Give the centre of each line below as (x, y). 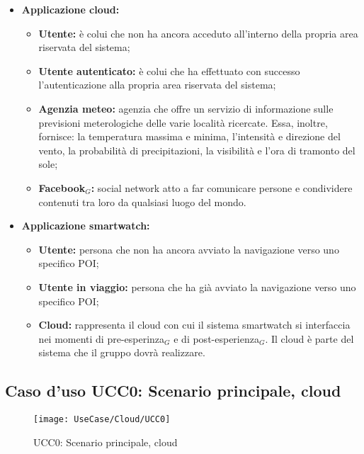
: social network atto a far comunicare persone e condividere (222, 187)
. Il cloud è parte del (309, 338)
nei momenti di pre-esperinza (102, 338)
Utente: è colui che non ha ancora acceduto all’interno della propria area (198, 33)
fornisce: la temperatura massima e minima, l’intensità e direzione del (189, 136)
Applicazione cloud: (70, 9)
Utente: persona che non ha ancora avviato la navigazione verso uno (189, 249)
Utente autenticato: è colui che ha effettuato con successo (169, 70)
